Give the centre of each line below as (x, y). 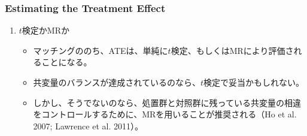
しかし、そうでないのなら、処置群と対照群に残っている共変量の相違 (167, 102)
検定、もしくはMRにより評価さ (232, 50)
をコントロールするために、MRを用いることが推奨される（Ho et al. (165, 114)
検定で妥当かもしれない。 (253, 82)
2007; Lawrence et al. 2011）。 (88, 126)
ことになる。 (67, 62)
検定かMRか (46, 30)
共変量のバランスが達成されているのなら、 (117, 82)
